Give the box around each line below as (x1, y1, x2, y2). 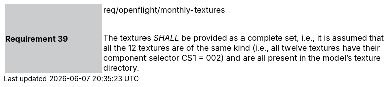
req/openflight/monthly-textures (103, 5, 225, 15)
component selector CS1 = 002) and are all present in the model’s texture (103, 53, 381, 63)
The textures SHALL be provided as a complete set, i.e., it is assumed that (103, 33, 384, 43)
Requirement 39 (5, 34, 68, 44)
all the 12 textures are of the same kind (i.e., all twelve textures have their (103, 43, 380, 53)
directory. (103, 63, 139, 73)
